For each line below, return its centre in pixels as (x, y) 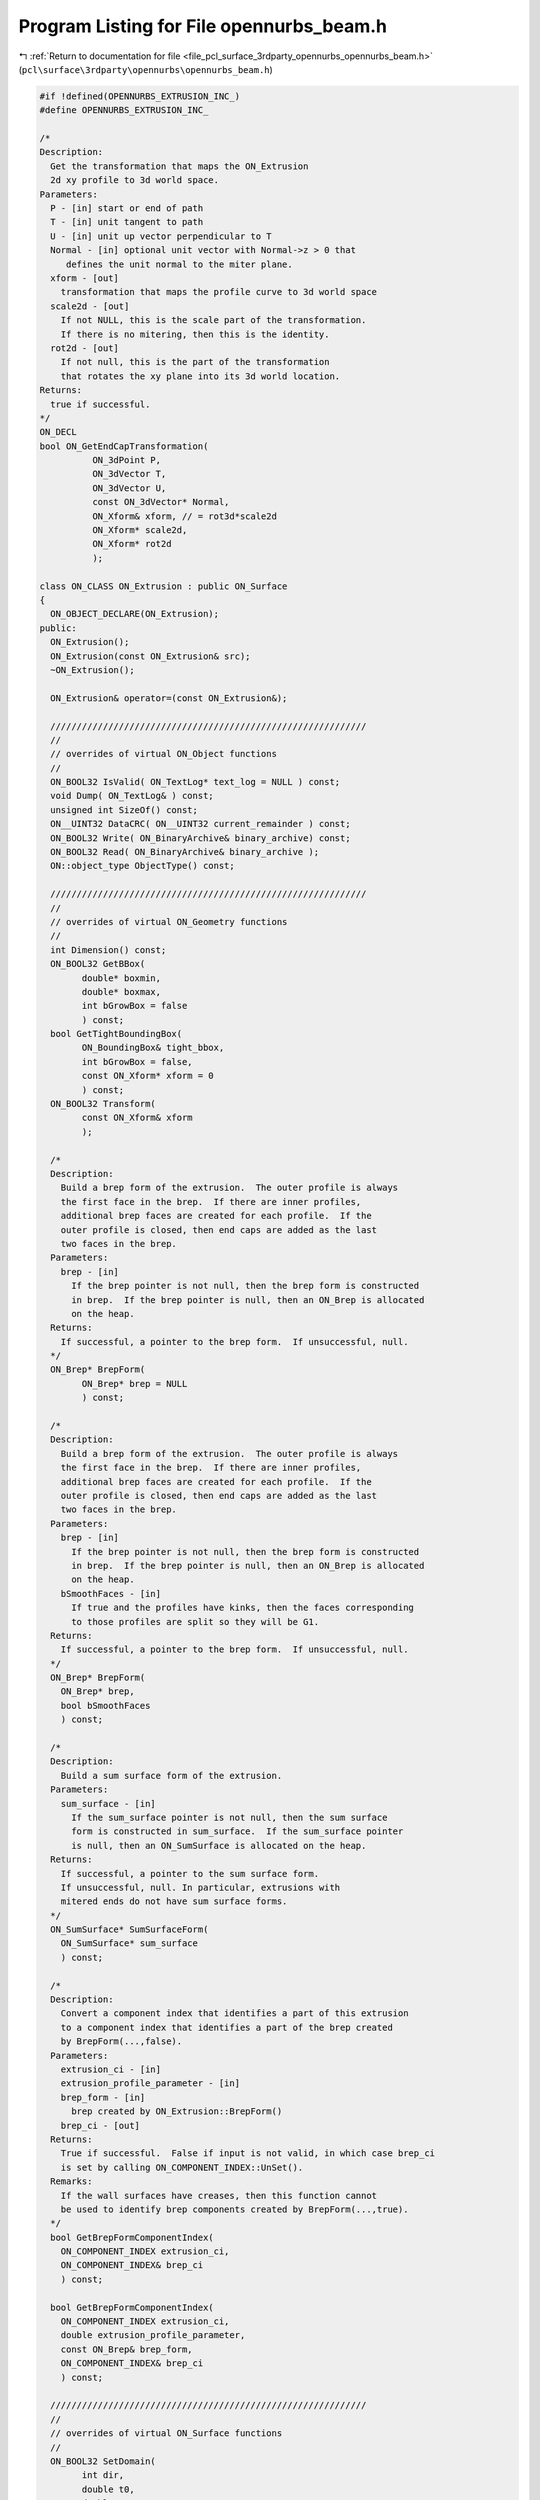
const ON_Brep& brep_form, (127, 2349)
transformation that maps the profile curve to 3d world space (219, 292)
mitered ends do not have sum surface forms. (174, 1901)
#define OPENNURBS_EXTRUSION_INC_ (124, 110)
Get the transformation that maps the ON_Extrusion (179, 166)
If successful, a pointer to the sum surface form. (190, 1873)
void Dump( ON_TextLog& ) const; (132, 796)
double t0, (108, 2489)
